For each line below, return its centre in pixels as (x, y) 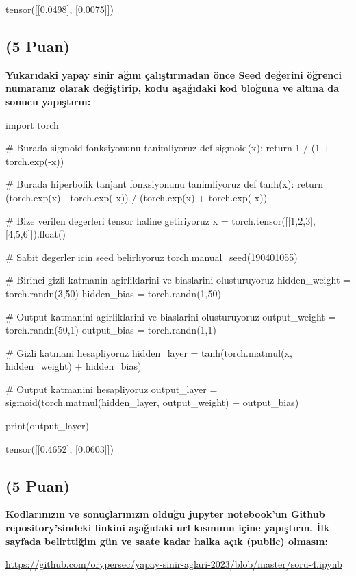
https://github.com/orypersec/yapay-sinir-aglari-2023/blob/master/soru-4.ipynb (174, 564)
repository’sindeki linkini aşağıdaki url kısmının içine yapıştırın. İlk (168, 528)
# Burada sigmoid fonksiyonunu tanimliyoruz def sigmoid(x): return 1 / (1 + (168, 148)
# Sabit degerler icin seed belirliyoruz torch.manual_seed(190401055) (152, 256)
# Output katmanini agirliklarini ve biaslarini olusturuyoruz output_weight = (171, 316)
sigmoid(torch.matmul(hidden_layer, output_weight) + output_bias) (152, 402)
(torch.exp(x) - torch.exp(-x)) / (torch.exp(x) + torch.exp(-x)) (137, 197)
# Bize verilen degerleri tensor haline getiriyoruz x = (117, 220)
